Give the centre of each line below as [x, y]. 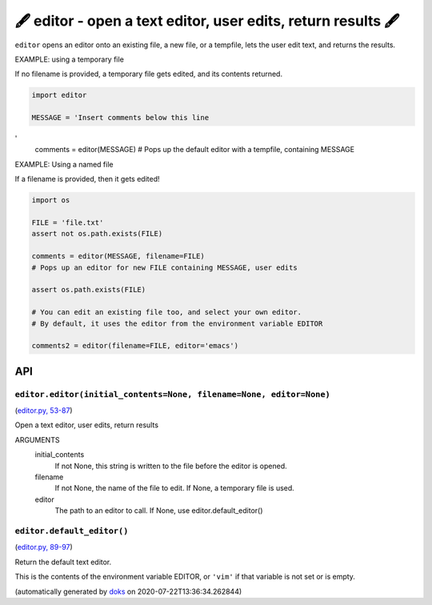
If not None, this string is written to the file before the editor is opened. [171, 466]
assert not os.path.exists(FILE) [97, 234]
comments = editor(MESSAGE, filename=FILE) [118, 256]
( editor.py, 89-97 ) [44, 547]
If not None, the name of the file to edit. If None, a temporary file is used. [175, 488]
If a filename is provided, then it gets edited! [87, 179]
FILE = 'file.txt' [68, 223]
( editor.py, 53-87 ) [44, 411]
